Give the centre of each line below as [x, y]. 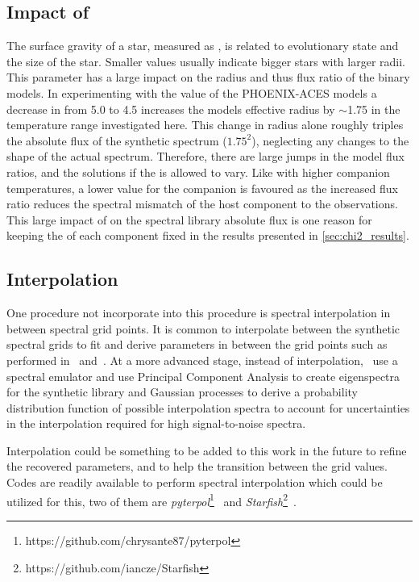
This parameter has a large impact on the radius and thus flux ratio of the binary [208, 77]
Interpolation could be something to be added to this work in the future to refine [207, 450]
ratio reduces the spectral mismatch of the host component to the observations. [202, 204]
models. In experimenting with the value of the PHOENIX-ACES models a [192, 92]
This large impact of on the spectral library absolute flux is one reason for [189, 219]
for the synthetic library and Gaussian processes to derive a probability [182, 392]
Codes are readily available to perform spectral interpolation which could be [195, 482]
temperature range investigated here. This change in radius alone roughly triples [205, 125]
